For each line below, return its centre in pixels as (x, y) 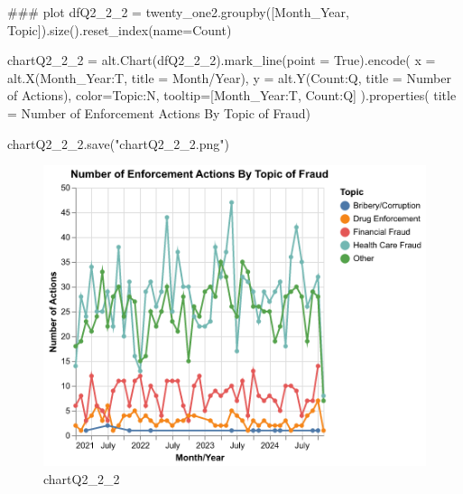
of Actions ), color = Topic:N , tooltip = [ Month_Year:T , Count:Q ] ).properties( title (232, 95)
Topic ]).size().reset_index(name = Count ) (120, 29)
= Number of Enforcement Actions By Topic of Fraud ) (159, 112)
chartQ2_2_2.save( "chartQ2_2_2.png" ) (118, 143)
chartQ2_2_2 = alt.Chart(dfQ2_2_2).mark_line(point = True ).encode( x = (222, 60)
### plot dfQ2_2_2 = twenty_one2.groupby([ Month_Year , (178, 12)
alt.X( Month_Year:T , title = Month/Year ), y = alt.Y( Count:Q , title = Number (229, 77)
